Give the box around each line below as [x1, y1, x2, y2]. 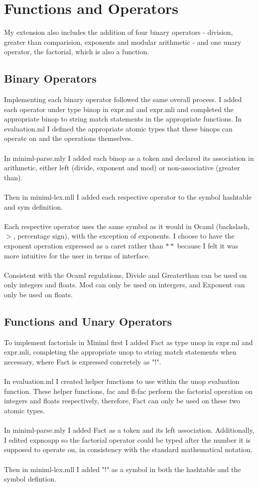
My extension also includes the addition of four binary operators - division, [4, 27, 233, 37]
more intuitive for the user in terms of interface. [4, 250, 150, 260]
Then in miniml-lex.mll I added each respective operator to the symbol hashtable [4, 192, 252, 202]
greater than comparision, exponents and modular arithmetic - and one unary [4, 36, 242, 47]
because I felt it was [177, 241, 238, 251]
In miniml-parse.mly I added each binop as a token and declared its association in [4, 152, 254, 163]
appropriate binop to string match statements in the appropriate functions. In [4, 114, 242, 124]
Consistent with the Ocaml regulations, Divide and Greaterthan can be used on [4, 269, 247, 280]
